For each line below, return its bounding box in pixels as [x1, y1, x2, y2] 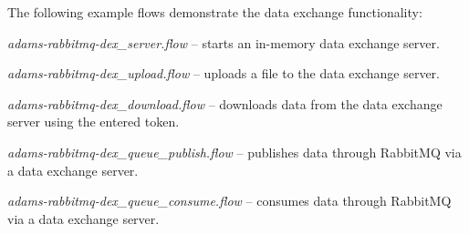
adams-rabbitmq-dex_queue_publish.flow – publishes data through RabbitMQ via [7, 142, 462, 161]
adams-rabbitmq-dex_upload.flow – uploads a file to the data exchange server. [7, 64, 440, 83]
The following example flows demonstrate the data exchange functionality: [7, 3, 422, 21]
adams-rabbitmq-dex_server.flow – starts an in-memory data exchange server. [7, 33, 440, 52]
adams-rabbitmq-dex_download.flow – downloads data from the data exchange [7, 94, 443, 113]
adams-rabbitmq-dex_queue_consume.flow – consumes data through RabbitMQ [7, 191, 452, 210]
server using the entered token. [7, 112, 180, 131]
